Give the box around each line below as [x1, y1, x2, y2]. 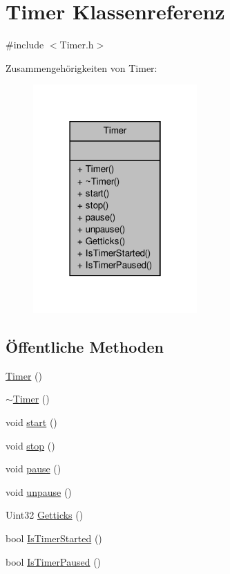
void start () [6, 415, 57, 429]
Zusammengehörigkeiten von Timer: [6, 60, 157, 75]
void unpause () [6, 484, 72, 499]
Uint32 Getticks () [6, 508, 84, 522]
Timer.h [59, 37, 94, 52]
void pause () [6, 461, 61, 476]
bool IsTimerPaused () [6, 554, 102, 568]
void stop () [6, 438, 55, 452]
